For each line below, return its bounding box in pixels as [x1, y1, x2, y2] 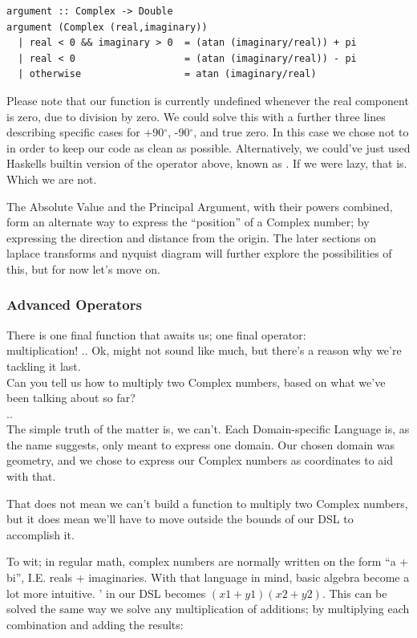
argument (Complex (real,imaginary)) [6, 21, 208, 33]
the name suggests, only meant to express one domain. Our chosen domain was [6, 436, 395, 453]
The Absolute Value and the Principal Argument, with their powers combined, [6, 197, 393, 214]
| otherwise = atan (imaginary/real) [18, 68, 317, 80]
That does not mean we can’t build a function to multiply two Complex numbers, [6, 494, 408, 511]
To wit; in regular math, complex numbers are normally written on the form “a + [6, 553, 409, 570]
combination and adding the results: [6, 616, 184, 632]
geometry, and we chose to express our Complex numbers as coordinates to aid [6, 452, 394, 469]
